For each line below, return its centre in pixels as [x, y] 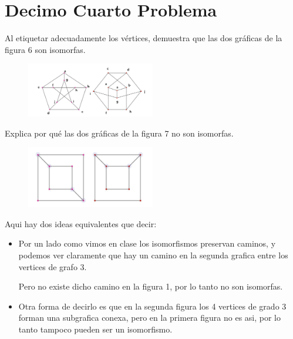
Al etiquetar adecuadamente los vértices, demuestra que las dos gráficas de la [144, 38]
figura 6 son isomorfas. [45, 49]
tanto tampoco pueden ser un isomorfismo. [95, 329]
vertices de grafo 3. [53, 266]
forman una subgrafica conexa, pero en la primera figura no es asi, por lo [149, 318]
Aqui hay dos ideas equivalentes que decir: [81, 223]
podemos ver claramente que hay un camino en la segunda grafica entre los [153, 255]
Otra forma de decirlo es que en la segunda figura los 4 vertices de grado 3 [152, 306]
